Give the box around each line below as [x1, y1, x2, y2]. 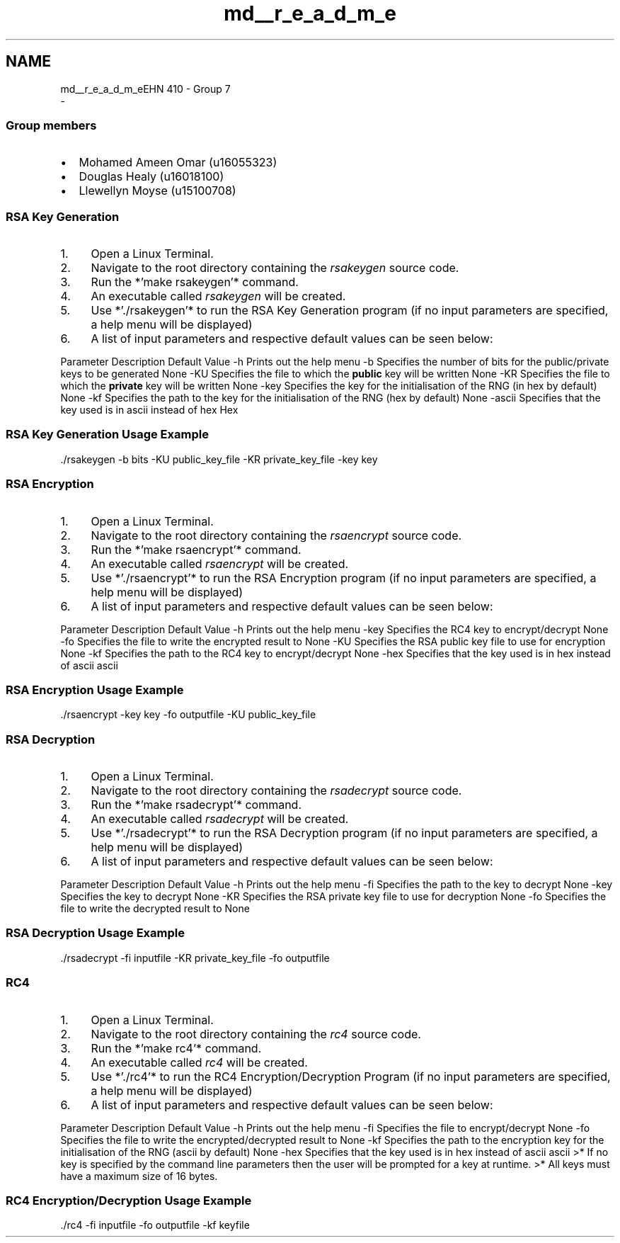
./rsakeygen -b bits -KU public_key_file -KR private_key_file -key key [60, 453, 378, 465]
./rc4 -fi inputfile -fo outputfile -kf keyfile [60, 1219, 250, 1232]
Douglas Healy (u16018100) [79, 169, 224, 184]
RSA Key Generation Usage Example [6, 427, 209, 442]
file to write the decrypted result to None [60, 902, 250, 915]
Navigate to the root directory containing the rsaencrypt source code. [91, 528, 462, 543]
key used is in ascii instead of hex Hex [60, 404, 239, 416]
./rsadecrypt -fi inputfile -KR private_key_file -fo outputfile [60, 951, 330, 964]
